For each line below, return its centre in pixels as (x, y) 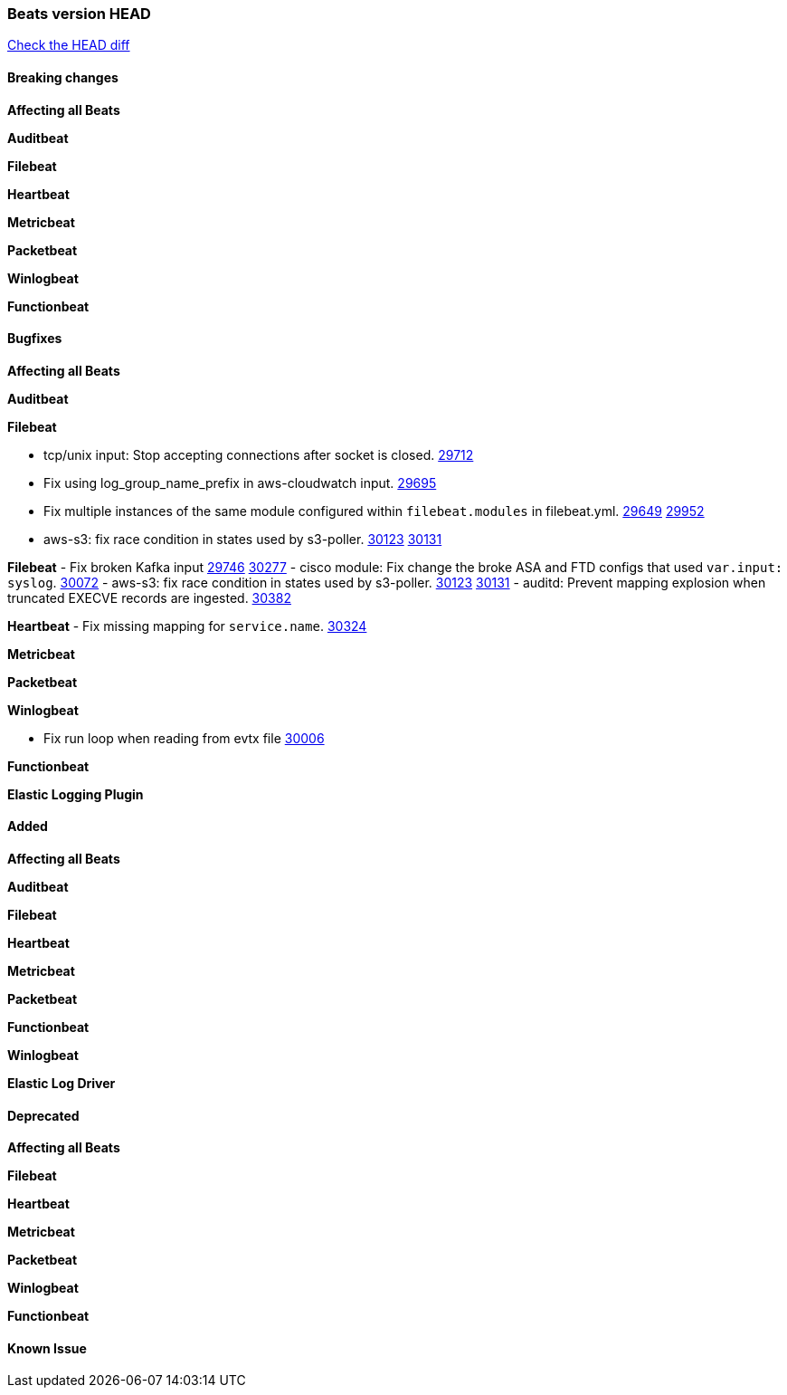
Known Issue (47, 1348)
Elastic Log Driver (62, 1084)
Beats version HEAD (79, 14)
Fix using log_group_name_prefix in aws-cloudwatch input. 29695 (240, 483)
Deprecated (43, 1115)
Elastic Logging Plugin (76, 794)
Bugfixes (35, 339)
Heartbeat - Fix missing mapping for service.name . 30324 (187, 626)
